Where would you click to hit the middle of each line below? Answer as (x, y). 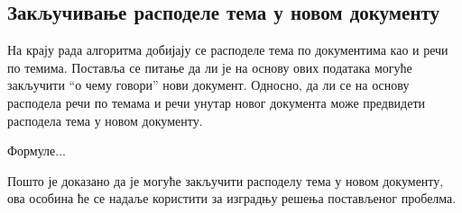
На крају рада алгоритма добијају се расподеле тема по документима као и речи (228, 50)
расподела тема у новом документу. (105, 120)
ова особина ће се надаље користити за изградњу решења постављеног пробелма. (232, 198)
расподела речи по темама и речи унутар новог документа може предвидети (217, 102)
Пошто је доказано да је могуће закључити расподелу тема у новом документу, (226, 180)
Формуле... (37, 151)
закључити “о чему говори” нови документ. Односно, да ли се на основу (208, 85)
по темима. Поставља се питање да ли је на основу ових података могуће (210, 67)
